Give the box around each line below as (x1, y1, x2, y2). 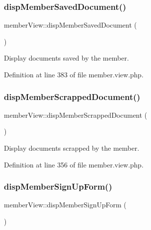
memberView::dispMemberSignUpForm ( (4, 199, 126, 210)
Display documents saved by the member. (4, 53, 129, 63)
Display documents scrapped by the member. (4, 143, 139, 153)
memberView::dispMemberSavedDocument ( (4, 20, 137, 30)
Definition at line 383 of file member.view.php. (4, 69, 144, 79)
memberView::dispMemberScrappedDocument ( (4, 109, 148, 120)
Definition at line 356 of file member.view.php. (4, 159, 144, 169)
